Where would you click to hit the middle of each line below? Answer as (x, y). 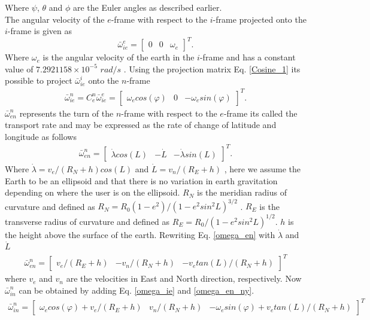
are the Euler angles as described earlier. (147, 7)
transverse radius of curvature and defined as (87, 221)
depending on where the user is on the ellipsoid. (92, 192)
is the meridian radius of (242, 192)
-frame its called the (260, 113)
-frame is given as (40, 31)
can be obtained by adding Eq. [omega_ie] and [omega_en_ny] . (137, 290)
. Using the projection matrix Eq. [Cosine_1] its (212, 68)
